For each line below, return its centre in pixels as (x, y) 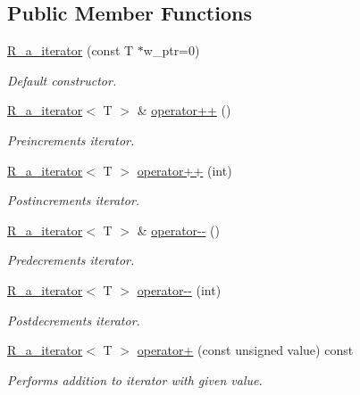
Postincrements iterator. (74, 200)
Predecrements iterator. (71, 260)
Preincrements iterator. (71, 140)
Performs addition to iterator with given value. (135, 379)
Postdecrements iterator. (74, 320)
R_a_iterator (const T (71, 50)
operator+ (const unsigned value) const (245, 350)
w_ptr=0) (172, 50)
